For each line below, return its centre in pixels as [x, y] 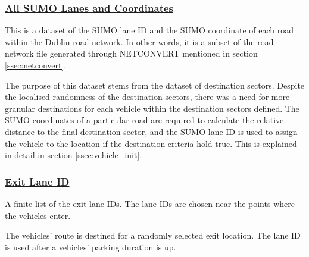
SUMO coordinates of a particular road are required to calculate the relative [144, 120]
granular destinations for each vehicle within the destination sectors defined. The [152, 108]
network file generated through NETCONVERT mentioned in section [131, 53]
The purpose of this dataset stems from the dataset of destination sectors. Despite [155, 85]
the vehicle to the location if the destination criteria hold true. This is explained [151, 143]
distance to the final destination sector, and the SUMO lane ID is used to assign [151, 131]
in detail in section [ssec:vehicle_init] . [74, 155]
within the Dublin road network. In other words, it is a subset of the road [139, 41]
